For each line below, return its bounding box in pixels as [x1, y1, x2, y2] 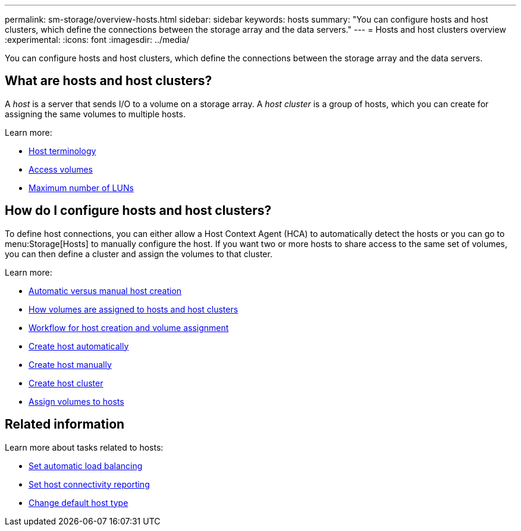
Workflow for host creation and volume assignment [29, 322, 229, 333]
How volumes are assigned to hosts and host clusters [29, 304, 238, 314]
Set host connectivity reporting [29, 479, 150, 489]
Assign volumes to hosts [29, 396, 124, 407]
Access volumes [29, 164, 93, 174]
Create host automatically [29, 341, 129, 351]
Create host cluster [29, 377, 103, 388]
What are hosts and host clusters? [5, 73, 212, 89]
